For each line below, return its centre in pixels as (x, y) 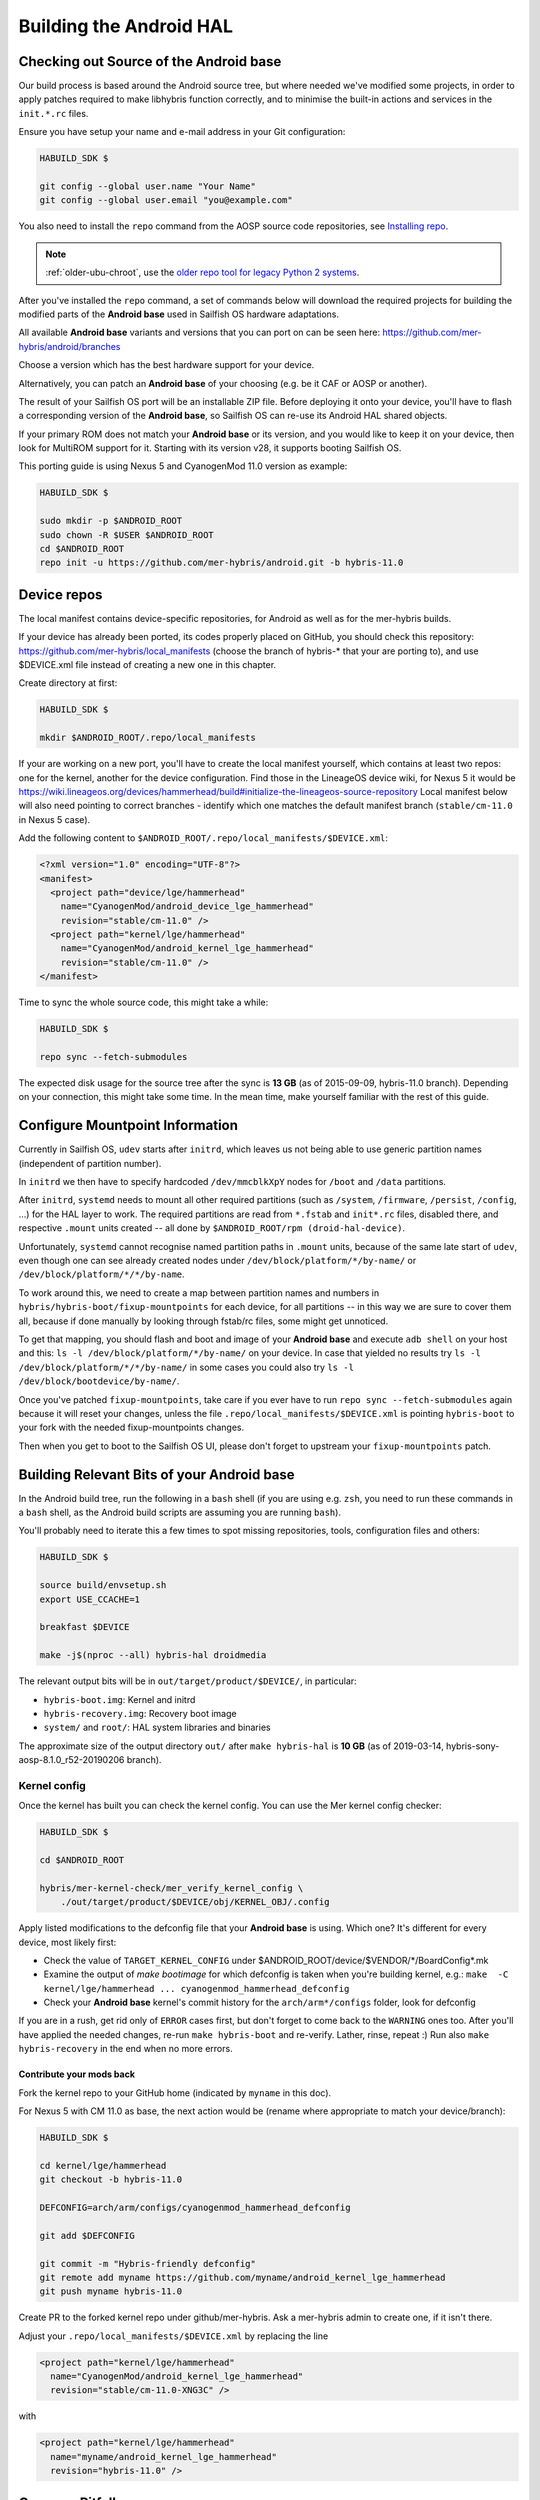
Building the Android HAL (126, 26)
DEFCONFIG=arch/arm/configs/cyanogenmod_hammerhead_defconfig (195, 2207)
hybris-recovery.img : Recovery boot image (140, 1713)
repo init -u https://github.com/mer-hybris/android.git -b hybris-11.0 (221, 563)
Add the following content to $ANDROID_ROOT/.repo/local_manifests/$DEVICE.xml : (203, 838)
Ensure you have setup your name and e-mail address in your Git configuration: (182, 132)
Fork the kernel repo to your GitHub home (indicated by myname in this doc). (175, 2092)
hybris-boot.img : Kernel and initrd (119, 1699)
